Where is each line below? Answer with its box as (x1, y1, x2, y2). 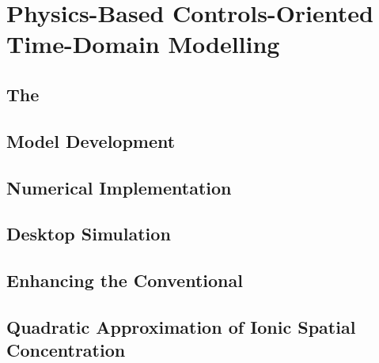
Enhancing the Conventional (6, 268, 243, 293)
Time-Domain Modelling (6, 28, 280, 60)
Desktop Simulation (6, 221, 171, 246)
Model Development (6, 128, 176, 153)
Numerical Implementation (6, 175, 232, 199)
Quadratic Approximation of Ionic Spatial (6, 314, 356, 338)
